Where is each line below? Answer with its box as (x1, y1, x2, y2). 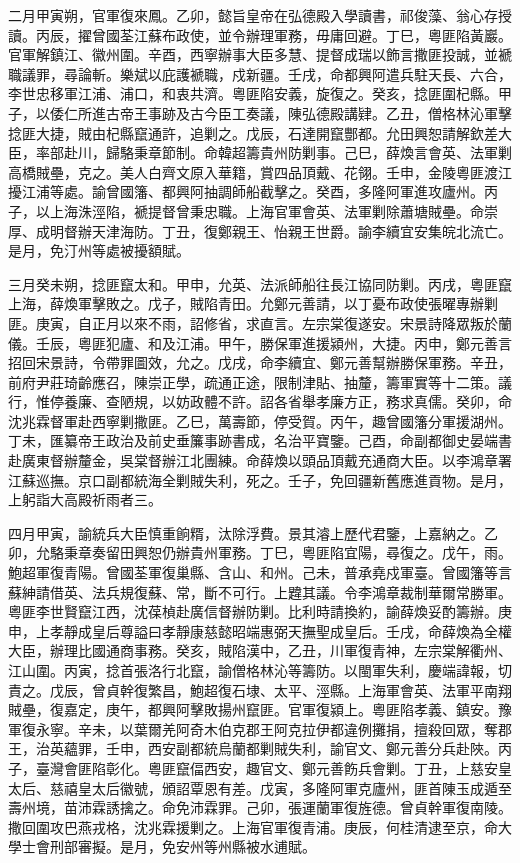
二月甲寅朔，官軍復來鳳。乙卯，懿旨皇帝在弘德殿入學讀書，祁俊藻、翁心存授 (8, 5, 512, 25)
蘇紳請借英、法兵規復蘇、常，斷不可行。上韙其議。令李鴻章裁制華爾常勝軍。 (8, 581, 512, 602)
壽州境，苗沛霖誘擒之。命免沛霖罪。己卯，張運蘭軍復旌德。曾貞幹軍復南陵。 (8, 797, 512, 818)
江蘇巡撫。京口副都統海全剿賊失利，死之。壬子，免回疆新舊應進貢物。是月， (8, 469, 512, 490)
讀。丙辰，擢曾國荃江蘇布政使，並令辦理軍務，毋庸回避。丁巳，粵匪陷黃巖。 (8, 24, 512, 45)
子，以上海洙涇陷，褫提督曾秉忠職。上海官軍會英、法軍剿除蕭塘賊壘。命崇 (8, 200, 498, 221)
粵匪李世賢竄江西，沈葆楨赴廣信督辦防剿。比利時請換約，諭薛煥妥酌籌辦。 (8, 601, 498, 622)
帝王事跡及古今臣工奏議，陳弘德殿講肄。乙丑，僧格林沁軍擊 (119, 102, 512, 123)
